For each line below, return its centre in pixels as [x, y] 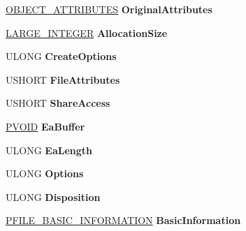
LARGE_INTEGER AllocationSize [87, 32]
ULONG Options [45, 173]
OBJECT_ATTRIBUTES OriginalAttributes [109, 9]
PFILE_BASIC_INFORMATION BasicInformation [123, 220]
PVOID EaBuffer [45, 126]
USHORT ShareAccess [58, 103]
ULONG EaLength [49, 150]
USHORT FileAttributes [63, 79]
